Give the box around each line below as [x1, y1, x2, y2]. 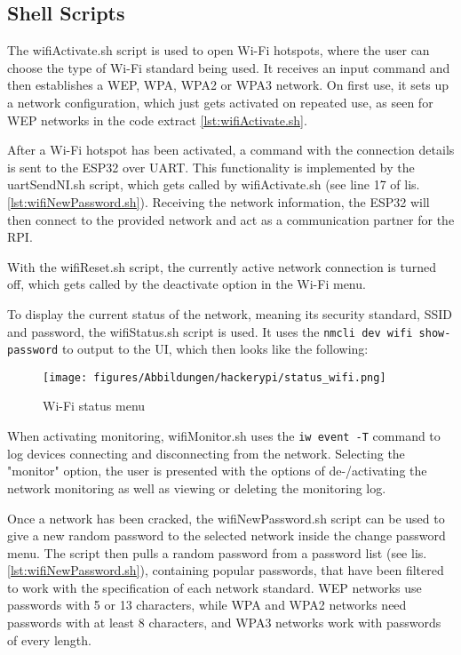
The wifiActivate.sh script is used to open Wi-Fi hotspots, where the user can [7, 41, 430, 60]
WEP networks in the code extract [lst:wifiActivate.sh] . [7, 110, 307, 129]
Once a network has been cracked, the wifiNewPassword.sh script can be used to [7, 508, 445, 527]
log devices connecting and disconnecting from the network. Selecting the [7, 443, 405, 462]
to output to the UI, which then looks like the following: [61, 339, 369, 358]
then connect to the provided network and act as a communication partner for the [7, 210, 455, 228]
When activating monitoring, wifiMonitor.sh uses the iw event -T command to [7, 427, 441, 445]
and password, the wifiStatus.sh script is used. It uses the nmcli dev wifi [7, 322, 413, 340]
